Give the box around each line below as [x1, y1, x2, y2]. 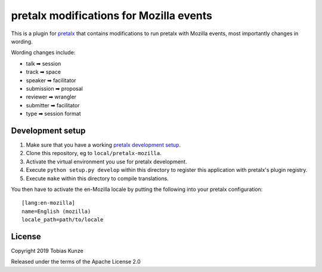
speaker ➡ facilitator [26, 76, 77, 84]
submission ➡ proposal [26, 85, 83, 92]
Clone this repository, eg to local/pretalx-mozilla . [26, 150, 162, 157]
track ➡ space [26, 69, 61, 76]
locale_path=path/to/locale [21, 217, 104, 223]
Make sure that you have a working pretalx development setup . [26, 141, 181, 149]
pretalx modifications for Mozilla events [11, 9, 213, 22]
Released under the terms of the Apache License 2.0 [11, 258, 141, 265]
